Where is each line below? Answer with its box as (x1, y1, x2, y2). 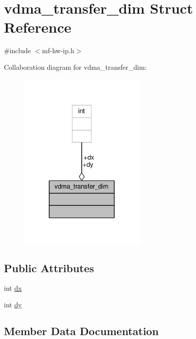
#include (4, 45, 31, 56)
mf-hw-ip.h (42, 45, 74, 56)
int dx (4, 283, 22, 293)
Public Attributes (4, 260, 94, 275)
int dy (4, 299, 22, 310)
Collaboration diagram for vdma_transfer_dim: (4, 61, 147, 72)
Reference (4, 17, 71, 37)
